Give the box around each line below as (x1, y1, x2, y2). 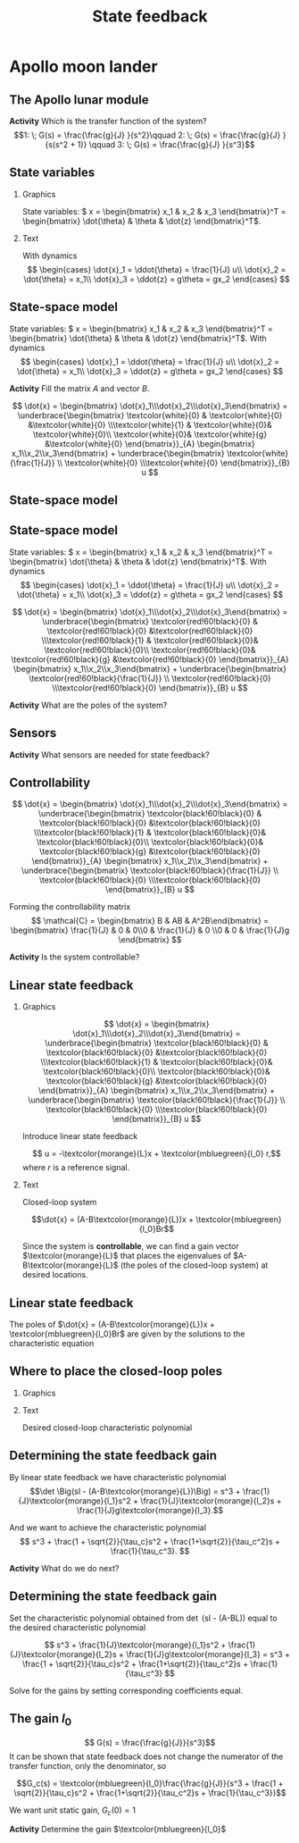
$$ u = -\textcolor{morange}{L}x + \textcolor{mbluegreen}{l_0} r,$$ (32, 1148, 281, 1159)
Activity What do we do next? (9, 1562, 120, 1573)
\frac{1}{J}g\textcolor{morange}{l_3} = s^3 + (126, 1648, 290, 1659)
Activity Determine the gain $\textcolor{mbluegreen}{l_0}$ (9, 1824, 227, 1835)
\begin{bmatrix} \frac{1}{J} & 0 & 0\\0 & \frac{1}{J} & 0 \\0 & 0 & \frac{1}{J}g (10, 925, 290, 935)
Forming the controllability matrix (9, 901, 131, 912)
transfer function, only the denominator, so (9, 1760, 167, 1771)
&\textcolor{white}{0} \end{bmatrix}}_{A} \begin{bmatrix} (44, 438, 256, 448)
